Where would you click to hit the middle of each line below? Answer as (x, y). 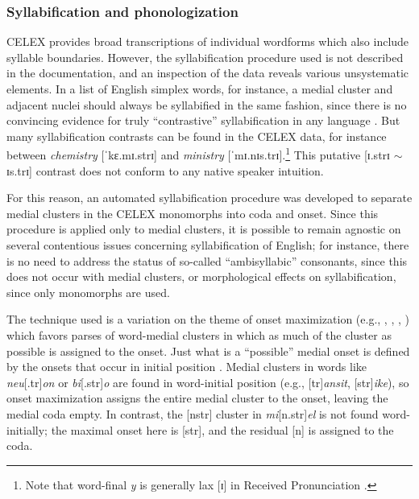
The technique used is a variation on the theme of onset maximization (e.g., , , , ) (208, 319)
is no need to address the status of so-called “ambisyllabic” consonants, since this (207, 260)
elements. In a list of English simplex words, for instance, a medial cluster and (200, 89)
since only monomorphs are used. (88, 292)
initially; (27, 429)
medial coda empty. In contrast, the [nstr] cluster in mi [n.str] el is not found (193, 413)
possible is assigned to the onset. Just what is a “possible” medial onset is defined (208, 351)
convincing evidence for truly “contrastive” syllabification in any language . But (203, 120)
